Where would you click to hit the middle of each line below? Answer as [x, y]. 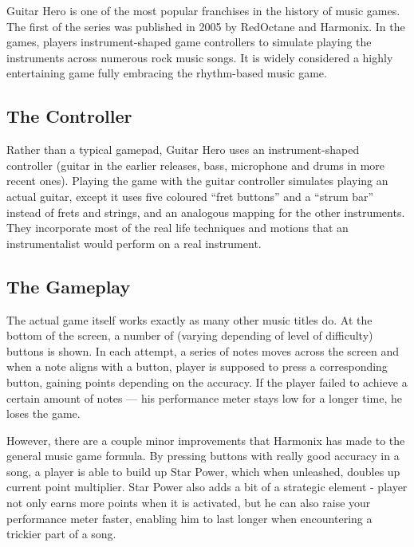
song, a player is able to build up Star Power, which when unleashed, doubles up [203, 471]
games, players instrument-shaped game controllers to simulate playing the [189, 42]
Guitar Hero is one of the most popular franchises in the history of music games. [203, 10]
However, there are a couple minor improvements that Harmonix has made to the [206, 440]
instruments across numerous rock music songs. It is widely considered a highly [200, 57]
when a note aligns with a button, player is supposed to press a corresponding [197, 366]
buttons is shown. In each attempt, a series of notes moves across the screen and [203, 350]
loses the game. [43, 413]
